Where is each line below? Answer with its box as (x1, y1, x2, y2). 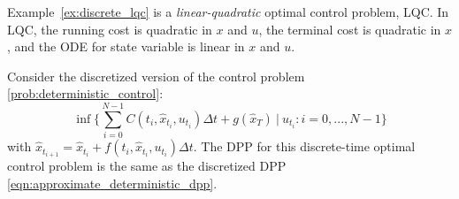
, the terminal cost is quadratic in (258, 19, 441, 38)
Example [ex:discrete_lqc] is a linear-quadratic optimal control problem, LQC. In (7, 3, 449, 20)
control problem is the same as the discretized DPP (7, 157, 287, 175)
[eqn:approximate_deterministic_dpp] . (7, 173, 218, 192)
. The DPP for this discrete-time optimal (193, 137, 416, 156)
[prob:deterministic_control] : (7, 84, 164, 103)
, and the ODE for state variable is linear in (7, 37, 245, 56)
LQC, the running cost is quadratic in (7, 19, 212, 38)
